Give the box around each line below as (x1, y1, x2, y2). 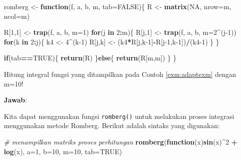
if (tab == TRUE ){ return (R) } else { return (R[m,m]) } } (4, 53, 177, 63)
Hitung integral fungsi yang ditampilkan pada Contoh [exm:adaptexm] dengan (4, 69, 236, 79)
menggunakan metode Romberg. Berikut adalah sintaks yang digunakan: (4, 120, 220, 131)
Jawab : (4, 95, 27, 105)
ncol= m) (4, 11, 30, 21)
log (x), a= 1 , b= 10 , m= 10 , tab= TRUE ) (4, 146, 122, 156)
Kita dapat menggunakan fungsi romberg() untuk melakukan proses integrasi (4, 111, 234, 121)
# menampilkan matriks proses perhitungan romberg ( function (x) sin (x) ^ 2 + (4, 137, 238, 146)
